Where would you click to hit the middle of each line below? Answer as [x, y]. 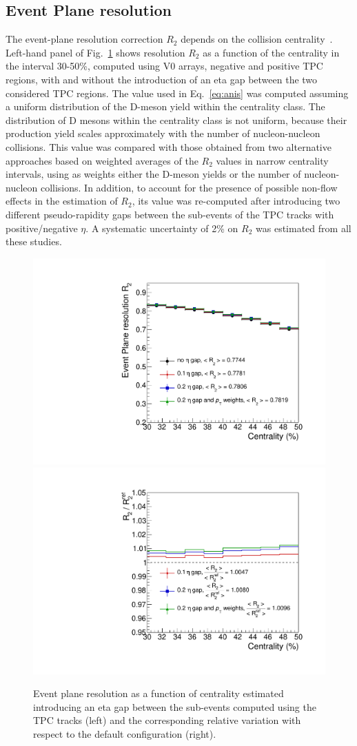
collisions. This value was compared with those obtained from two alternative [169, 146]
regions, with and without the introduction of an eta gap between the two [162, 79]
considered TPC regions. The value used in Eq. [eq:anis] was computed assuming [177, 93]
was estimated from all [304, 228]
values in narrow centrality [272, 160]
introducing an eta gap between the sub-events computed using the [175, 706]
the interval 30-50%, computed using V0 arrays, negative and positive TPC [164, 66]
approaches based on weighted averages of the [102, 160]
